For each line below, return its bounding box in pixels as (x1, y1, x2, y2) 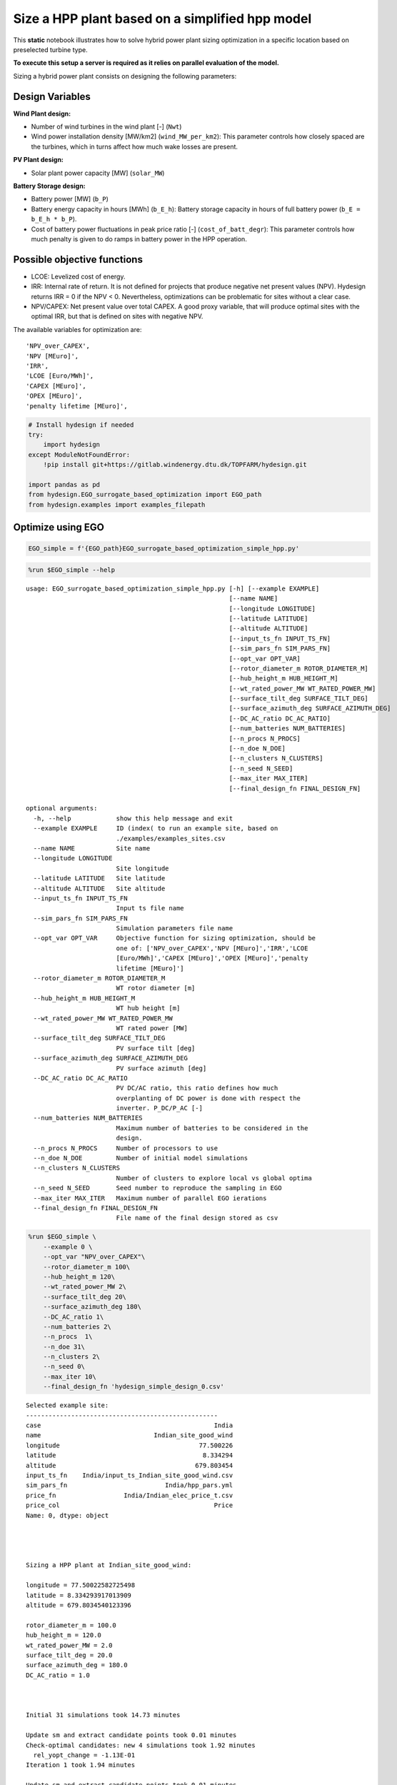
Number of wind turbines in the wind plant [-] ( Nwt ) (31, 122, 182, 131)
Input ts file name (116, 904, 185, 912)
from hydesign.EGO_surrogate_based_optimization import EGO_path (28, 491, 262, 499)
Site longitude (116, 864, 169, 873)
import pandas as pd (28, 481, 100, 488)
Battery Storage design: (13, 181, 86, 190)
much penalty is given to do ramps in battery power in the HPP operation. (31, 234, 248, 243)
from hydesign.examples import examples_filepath (28, 501, 206, 508)
